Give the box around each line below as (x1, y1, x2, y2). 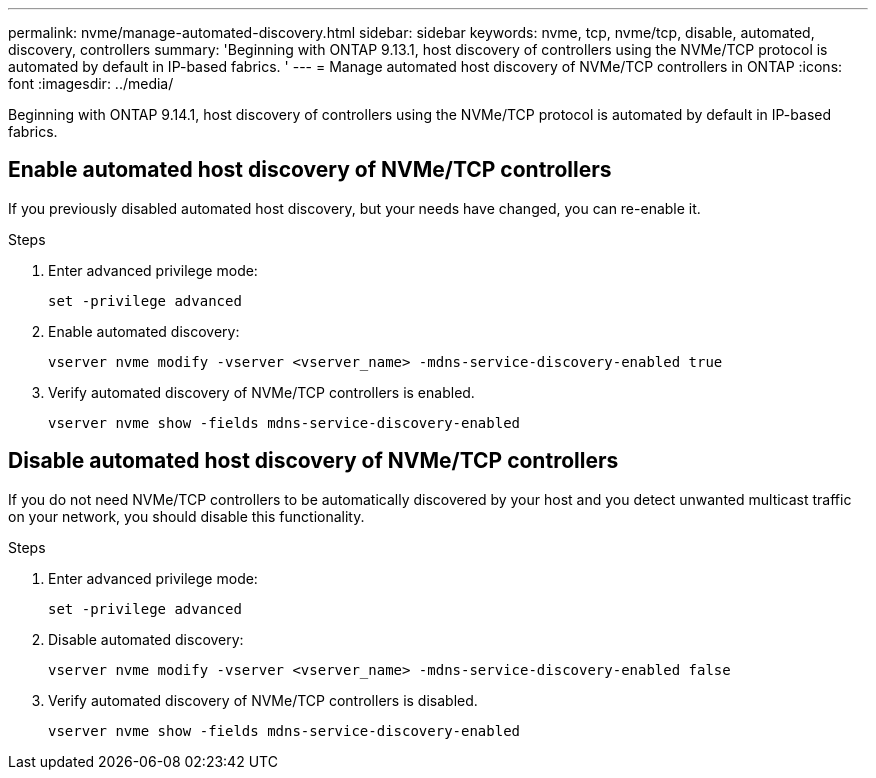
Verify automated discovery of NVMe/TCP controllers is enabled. (48, 383, 475, 401)
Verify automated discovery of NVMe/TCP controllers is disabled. (48, 691, 478, 709)
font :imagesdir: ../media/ (8, 75, 174, 92)
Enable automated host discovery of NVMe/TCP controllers (8, 157, 612, 183)
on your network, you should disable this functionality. (8, 507, 365, 525)
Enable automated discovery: (48, 322, 240, 340)
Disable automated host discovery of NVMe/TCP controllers (8, 448, 619, 474)
